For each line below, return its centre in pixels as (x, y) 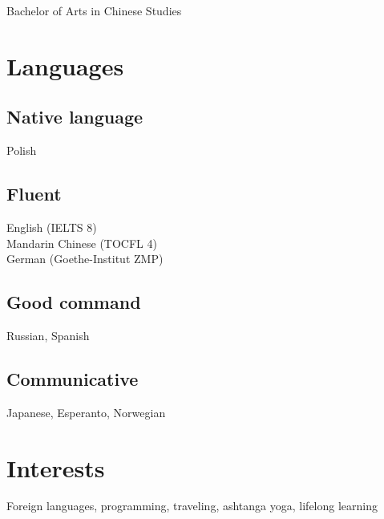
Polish (22, 150)
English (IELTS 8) (52, 227)
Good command (74, 302)
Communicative (73, 378)
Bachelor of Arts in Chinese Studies (94, 10)
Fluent (34, 194)
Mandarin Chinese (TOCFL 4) (82, 243)
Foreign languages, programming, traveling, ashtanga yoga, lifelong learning (192, 506)
